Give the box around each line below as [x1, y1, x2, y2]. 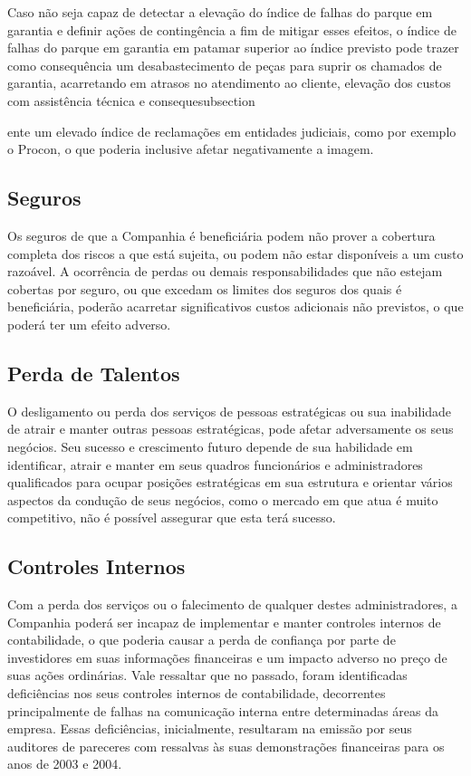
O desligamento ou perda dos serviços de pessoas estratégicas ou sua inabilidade [7, 401, 452, 420]
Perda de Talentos [7, 359, 180, 387]
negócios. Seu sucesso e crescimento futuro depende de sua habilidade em [7, 436, 413, 455]
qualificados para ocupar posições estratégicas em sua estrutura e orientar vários [7, 473, 453, 492]
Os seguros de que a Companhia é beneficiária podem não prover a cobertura [7, 225, 436, 244]
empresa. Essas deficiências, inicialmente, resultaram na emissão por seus [7, 719, 412, 738]
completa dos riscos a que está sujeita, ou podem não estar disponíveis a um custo [7, 244, 464, 263]
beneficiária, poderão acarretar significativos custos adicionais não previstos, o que [7, 297, 464, 316]
